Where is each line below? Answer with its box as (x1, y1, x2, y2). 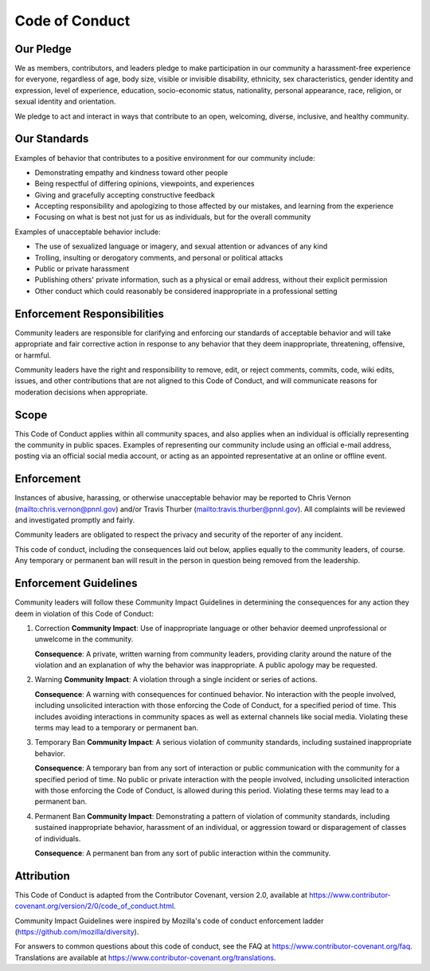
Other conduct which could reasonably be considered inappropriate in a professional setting (34, 286, 338, 296)
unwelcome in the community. (34, 634, 134, 644)
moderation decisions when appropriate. (14, 387, 148, 397)
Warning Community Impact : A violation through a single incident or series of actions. (34, 675, 318, 684)
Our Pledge (14, 42, 72, 56)
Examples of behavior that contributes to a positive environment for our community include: (14, 153, 316, 162)
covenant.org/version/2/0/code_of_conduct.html (14, 901, 174, 911)
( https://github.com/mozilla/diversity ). (14, 927, 139, 937)
